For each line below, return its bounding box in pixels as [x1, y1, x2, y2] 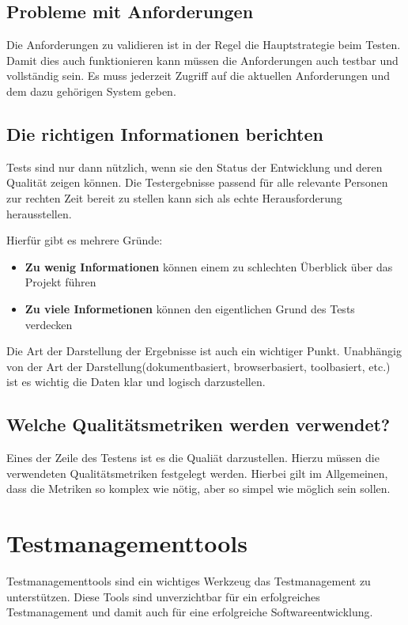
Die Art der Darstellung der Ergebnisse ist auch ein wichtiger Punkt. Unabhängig [6, 343, 402, 359]
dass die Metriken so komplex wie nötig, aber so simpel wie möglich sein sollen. [6, 480, 391, 497]
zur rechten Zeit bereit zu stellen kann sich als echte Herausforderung [6, 189, 342, 206]
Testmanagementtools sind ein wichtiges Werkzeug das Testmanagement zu [6, 573, 371, 589]
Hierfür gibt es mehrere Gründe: [6, 232, 163, 248]
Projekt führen [25, 274, 96, 290]
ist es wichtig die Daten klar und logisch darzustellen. [6, 373, 266, 390]
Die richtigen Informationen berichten [6, 121, 323, 146]
